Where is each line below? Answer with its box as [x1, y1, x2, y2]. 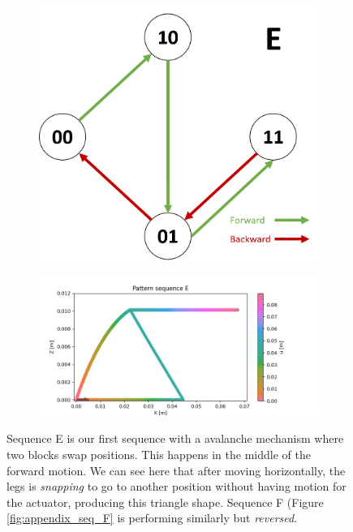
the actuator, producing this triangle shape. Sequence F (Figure [6, 493, 324, 510]
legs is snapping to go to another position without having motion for [6, 478, 347, 495]
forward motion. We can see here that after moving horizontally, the [6, 461, 346, 478]
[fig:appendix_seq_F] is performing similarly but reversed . [6, 509, 298, 526]
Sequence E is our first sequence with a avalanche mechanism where [6, 430, 344, 447]
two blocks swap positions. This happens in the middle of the [6, 446, 311, 462]
